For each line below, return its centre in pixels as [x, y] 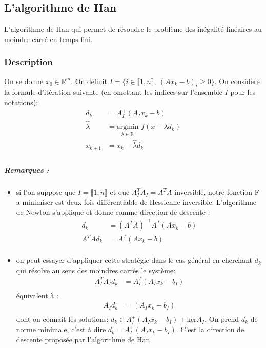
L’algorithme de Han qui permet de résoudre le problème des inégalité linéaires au [133, 29]
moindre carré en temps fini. [48, 39]
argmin [128, 127]
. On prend [222, 319]
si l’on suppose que [46, 192]
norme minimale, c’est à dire [61, 329]
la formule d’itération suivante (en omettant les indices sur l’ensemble [113, 92]
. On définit [89, 81]
